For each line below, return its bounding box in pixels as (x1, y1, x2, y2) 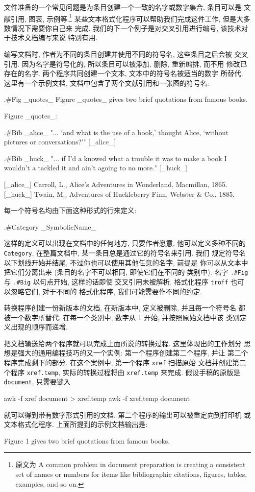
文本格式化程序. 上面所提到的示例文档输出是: (4, 419, 148, 429)
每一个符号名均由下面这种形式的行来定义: (4, 205, 136, 215)
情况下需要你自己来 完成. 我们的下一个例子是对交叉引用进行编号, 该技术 (10, 23, 241, 33)
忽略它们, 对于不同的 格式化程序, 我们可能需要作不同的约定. (10, 286, 202, 296)
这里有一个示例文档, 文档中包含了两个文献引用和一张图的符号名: (4, 77, 209, 88)
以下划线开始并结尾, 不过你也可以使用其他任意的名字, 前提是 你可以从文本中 (4, 257, 248, 267)
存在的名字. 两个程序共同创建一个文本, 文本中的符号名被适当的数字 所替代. (4, 68, 243, 78)
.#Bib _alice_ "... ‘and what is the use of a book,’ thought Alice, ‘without (4, 127, 229, 137)
